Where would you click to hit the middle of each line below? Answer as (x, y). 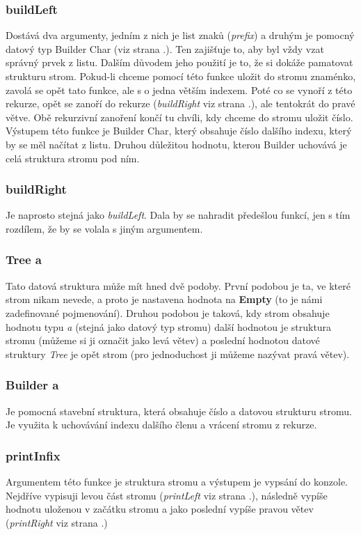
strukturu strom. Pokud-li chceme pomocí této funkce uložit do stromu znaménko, (181, 76)
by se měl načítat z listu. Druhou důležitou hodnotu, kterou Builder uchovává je (176, 144)
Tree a (24, 259)
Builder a (32, 385)
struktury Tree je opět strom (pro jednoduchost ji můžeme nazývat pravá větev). (178, 354)
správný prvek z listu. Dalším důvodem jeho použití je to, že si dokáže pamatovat (179, 62)
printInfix (33, 455)
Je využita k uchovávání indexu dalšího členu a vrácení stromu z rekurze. (161, 425)
